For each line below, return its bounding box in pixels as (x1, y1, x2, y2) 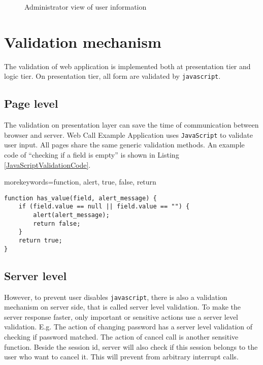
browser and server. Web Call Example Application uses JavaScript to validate (4, 129, 253, 140)
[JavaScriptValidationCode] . (4, 159, 91, 170)
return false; (33, 220, 81, 227)
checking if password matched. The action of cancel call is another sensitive (4, 331, 239, 342)
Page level (4, 96, 58, 111)
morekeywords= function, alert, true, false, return (4, 176, 156, 187)
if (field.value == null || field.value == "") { (18, 203, 190, 210)
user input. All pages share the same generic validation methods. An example (4, 139, 245, 150)
